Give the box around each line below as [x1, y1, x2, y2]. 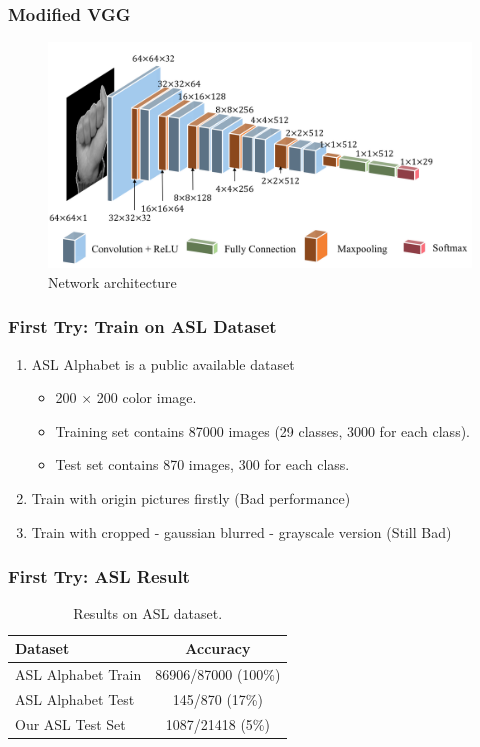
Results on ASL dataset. [73, 603, 223, 624]
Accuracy [185, 638, 251, 659]
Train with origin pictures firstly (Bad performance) [31, 488, 351, 509]
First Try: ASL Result [8, 564, 190, 589]
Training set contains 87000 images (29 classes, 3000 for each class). [55, 420, 470, 441]
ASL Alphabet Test [15, 688, 135, 709]
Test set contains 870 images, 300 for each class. [55, 454, 350, 475]
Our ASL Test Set [15, 713, 126, 734]
